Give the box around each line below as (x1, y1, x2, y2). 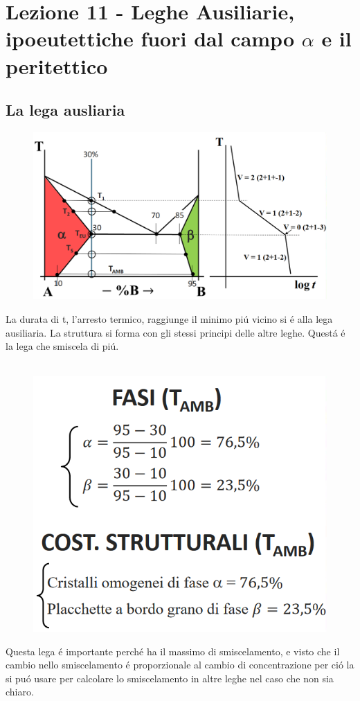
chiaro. (6, 684, 34, 699)
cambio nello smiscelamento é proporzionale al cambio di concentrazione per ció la (6, 657, 354, 672)
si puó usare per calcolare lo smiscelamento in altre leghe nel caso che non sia (6, 671, 334, 685)
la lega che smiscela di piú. (6, 339, 119, 353)
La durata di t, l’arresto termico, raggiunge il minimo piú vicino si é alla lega (6, 311, 333, 326)
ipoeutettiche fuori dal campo (6, 24, 295, 53)
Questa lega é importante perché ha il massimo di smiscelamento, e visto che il (6, 644, 340, 658)
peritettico (6, 51, 108, 80)
